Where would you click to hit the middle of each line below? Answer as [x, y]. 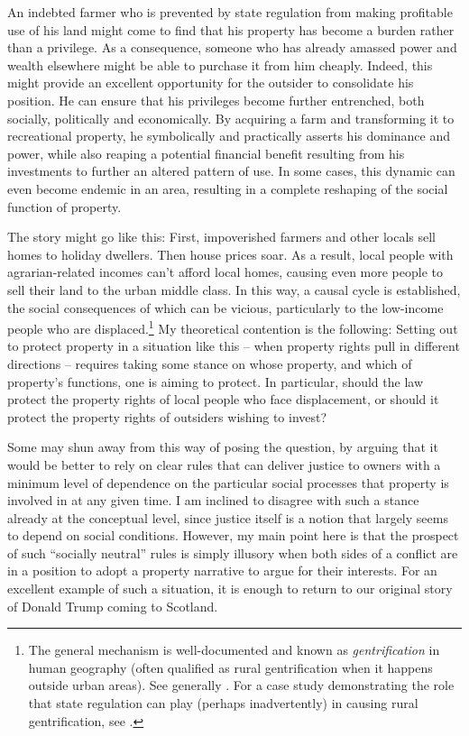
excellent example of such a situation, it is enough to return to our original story [230, 589]
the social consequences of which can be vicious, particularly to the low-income [225, 307]
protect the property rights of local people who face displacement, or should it [223, 399]
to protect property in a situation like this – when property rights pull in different [234, 346]
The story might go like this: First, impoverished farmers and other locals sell [222, 237]
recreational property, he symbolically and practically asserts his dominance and [229, 136]
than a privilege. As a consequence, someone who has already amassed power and [232, 47]
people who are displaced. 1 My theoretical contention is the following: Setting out [233, 327]
